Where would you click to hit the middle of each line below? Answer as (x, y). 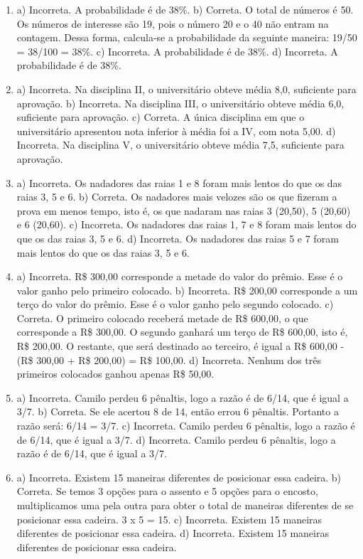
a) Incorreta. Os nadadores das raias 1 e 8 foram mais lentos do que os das (179, 182)
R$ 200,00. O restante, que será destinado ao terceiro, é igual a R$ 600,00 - (180, 346)
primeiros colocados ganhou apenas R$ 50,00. (115, 374)
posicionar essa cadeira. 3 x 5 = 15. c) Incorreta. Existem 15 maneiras (169, 519)
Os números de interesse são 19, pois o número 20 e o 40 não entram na (173, 23)
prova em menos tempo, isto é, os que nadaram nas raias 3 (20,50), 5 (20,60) (184, 210)
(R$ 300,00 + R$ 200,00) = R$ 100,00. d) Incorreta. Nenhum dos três (169, 360)
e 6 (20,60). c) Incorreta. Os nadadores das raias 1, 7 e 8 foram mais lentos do (186, 224)
